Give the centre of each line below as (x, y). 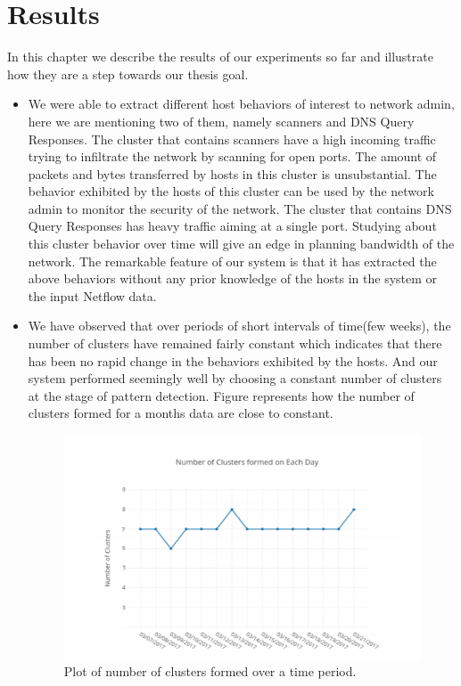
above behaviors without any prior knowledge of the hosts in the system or (233, 278)
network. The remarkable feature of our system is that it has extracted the (232, 261)
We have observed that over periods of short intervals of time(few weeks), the (239, 326)
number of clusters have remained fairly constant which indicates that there (235, 343)
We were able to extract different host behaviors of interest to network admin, (241, 104)
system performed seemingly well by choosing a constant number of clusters (235, 378)
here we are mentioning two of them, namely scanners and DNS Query (221, 121)
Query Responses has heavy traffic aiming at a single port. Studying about (232, 226)
